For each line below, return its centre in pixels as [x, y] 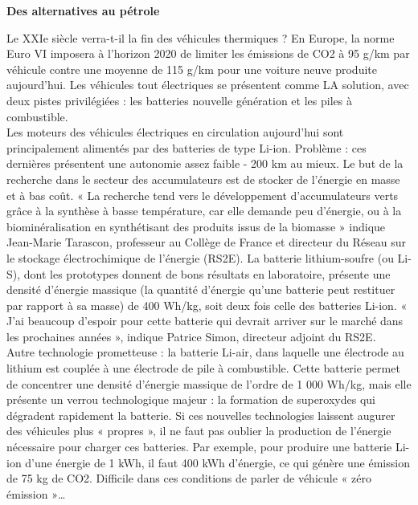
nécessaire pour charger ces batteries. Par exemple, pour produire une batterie [199, 447]
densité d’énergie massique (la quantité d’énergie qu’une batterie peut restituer [201, 289]
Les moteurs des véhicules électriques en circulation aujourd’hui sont [175, 132]
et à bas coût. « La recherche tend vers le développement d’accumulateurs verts [203, 195]
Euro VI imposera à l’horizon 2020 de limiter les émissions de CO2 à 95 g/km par [208, 53]
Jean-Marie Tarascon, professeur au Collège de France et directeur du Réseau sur [207, 242]
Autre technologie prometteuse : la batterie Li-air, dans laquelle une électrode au [205, 352]
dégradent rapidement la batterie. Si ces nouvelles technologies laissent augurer [201, 415]
